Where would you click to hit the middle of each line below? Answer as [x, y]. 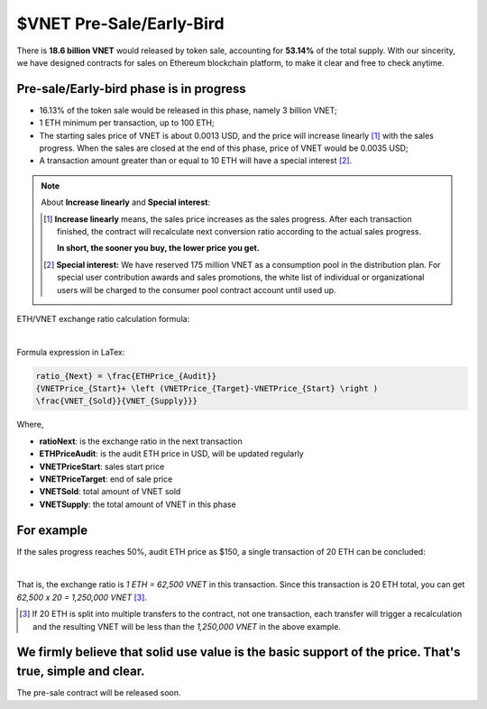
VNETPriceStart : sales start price [102, 466]
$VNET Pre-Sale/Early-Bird [120, 23]
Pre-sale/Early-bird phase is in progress [132, 89]
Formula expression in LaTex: [71, 352]
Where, [30, 425]
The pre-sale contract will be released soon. [99, 693]
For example [52, 530]
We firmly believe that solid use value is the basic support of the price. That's [239, 653]
